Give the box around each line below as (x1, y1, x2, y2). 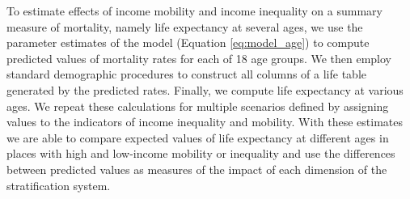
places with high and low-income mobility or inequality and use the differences (6, 145, 395, 162)
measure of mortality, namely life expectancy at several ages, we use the (6, 18, 363, 35)
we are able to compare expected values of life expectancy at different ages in (6, 129, 389, 146)
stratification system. (6, 176, 111, 193)
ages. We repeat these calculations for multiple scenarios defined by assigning (6, 97, 389, 114)
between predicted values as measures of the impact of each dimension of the (6, 160, 387, 177)
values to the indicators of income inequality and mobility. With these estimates (6, 113, 404, 130)
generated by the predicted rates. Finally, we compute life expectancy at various (6, 81, 404, 98)
